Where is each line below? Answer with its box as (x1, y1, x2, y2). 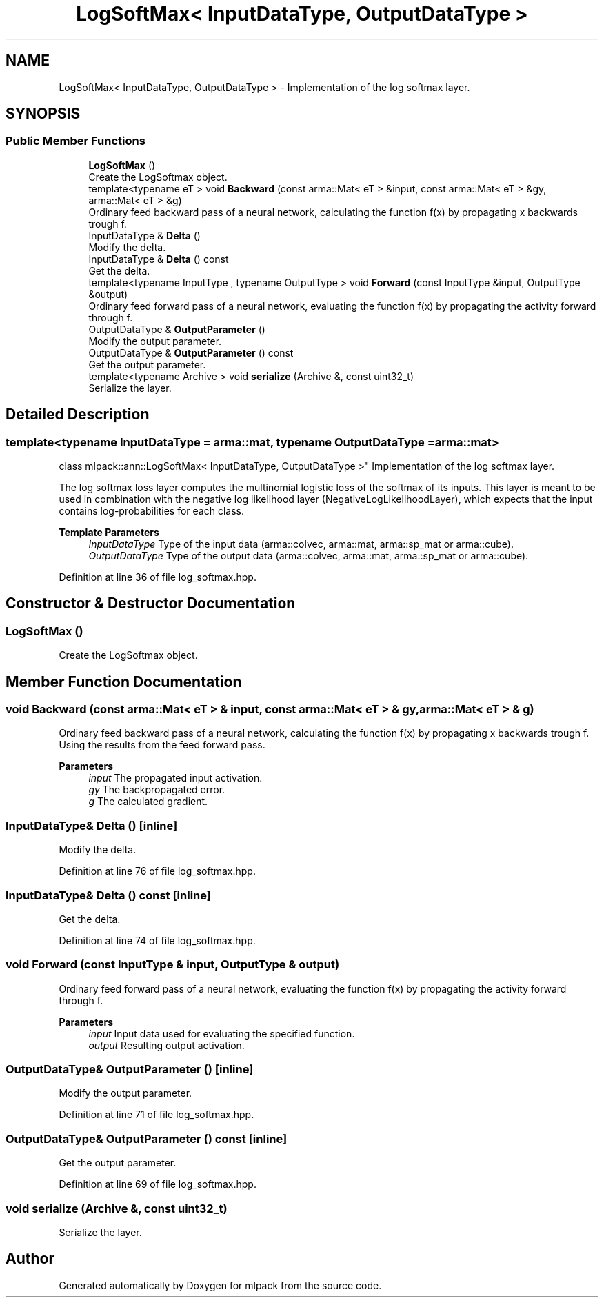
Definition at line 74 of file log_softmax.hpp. (59, 934, 256, 946)
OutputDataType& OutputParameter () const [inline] (6, 1131, 288, 1146)
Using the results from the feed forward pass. (59, 739, 265, 751)
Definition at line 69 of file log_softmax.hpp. (59, 1178, 256, 1191)
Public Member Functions (6, 134, 145, 148)
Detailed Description (6, 406, 150, 424)
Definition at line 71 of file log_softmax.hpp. (59, 1108, 254, 1121)
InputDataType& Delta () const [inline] (6, 888, 211, 902)
